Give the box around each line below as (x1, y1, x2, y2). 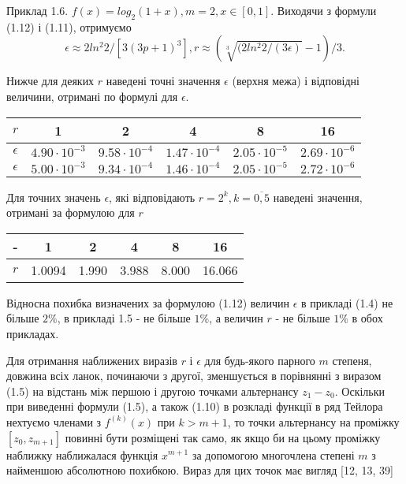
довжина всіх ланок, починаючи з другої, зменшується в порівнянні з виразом (6, 367, 382, 384)
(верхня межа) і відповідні (232, 73, 359, 89)
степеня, (332, 352, 372, 368)
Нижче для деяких (6, 73, 95, 89)
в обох (352, 310, 383, 326)
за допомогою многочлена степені (192, 446, 355, 463)
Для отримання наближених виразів (6, 352, 177, 368)
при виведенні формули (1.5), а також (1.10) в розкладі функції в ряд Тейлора (6, 398, 383, 415)
